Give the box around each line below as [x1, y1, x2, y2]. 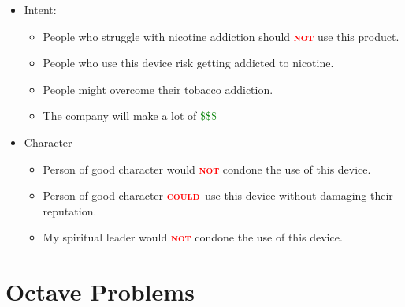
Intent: [24, 2, 57, 17]
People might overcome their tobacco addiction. [43, 80, 273, 97]
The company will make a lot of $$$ [43, 107, 217, 124]
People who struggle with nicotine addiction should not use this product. [43, 28, 399, 44]
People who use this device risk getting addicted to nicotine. [43, 54, 334, 71]
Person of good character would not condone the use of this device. [43, 160, 371, 177]
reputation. [43, 202, 97, 219]
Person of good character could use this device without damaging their [43, 187, 393, 204]
